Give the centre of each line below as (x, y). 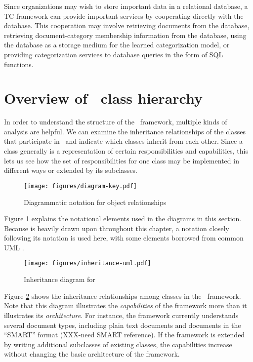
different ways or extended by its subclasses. (71, 170)
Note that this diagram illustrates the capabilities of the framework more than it (126, 305)
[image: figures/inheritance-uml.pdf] (87, 263)
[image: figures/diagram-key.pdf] (81, 186)
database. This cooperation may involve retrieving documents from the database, (127, 25)
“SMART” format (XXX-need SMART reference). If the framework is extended (125, 335)
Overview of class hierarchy (103, 98)
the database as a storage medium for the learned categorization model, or (117, 45)
